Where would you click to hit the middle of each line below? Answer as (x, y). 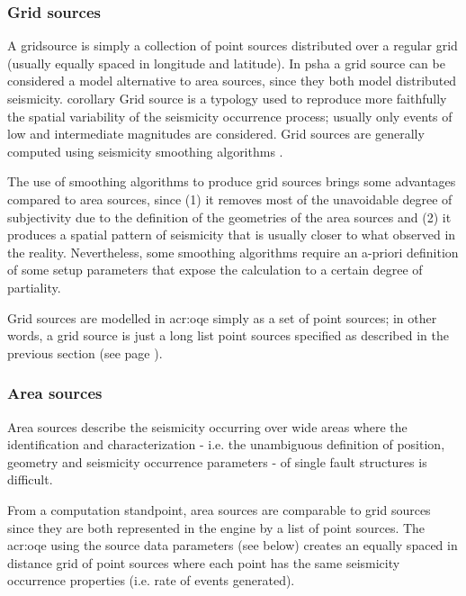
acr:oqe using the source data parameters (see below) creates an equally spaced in (233, 545)
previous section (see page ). (85, 352)
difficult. (30, 479)
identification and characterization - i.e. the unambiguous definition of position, (226, 444)
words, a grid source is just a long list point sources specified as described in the (228, 335)
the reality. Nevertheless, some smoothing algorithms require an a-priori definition (233, 252)
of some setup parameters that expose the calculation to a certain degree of (215, 270)
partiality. (34, 287)
